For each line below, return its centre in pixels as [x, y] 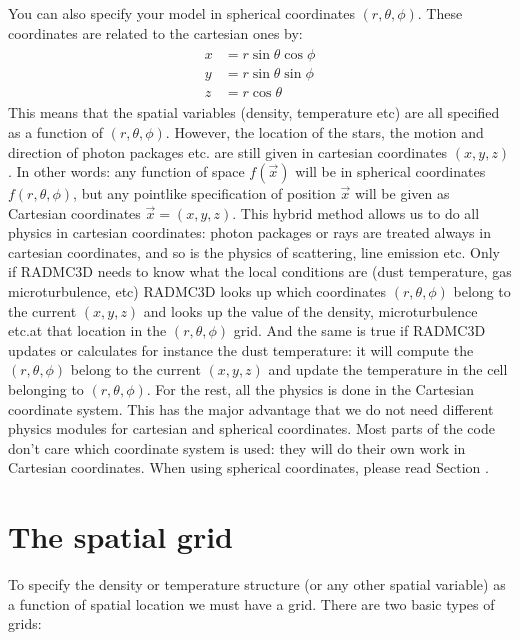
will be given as [402, 193]
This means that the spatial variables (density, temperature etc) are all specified [254, 112]
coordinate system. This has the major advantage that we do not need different [251, 408]
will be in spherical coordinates [390, 171]
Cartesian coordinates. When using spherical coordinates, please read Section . [248, 467]
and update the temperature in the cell [388, 369]
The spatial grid [120, 536]
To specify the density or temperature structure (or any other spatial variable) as [257, 584]
